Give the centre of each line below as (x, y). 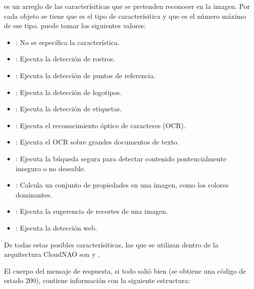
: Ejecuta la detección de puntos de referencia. (86, 75)
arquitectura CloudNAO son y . (52, 254)
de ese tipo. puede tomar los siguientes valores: (75, 25)
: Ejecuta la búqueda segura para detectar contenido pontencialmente (121, 158)
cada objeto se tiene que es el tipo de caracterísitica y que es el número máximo (125, 16)
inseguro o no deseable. (51, 168)
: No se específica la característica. (68, 42)
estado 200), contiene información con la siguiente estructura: (97, 280)
